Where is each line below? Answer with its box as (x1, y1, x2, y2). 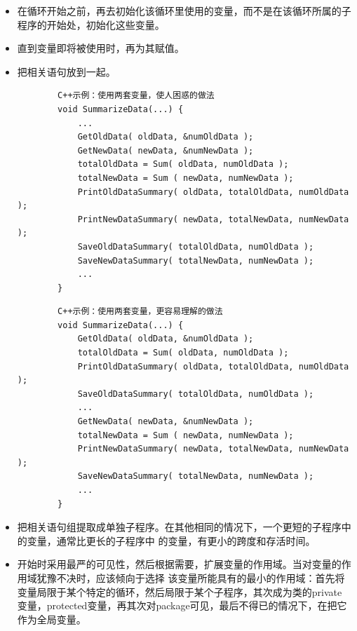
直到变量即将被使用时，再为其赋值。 (17, 41, 184, 55)
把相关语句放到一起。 (17, 64, 116, 79)
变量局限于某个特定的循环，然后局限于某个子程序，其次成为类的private (17, 584, 342, 599)
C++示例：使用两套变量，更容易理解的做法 (58, 306, 223, 317)
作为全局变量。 (17, 611, 86, 626)
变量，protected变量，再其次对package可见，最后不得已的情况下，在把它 (17, 598, 347, 613)
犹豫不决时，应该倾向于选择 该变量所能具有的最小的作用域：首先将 (36, 570, 345, 585)
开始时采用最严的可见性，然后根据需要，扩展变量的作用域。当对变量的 (17, 557, 342, 571)
